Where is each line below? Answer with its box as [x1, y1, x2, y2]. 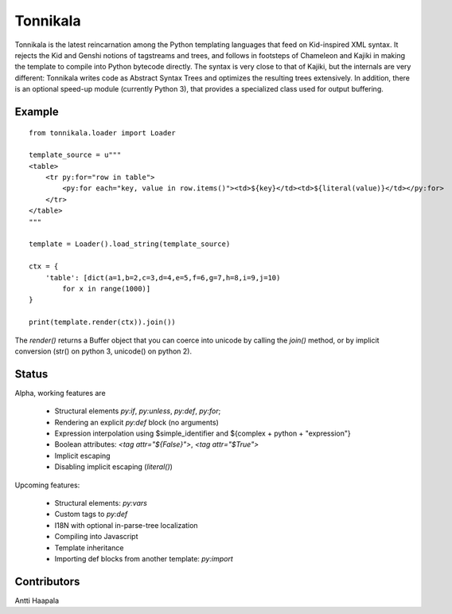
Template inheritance [54, 542, 124, 553]
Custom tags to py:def [54, 510, 128, 519]
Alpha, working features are [14, 388, 107, 397]
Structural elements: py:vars [54, 498, 147, 507]
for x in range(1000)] [62, 284, 151, 293]
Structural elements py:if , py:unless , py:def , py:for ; [54, 406, 221, 416]
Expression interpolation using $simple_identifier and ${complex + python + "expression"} [54, 428, 351, 438]
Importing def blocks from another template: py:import [54, 553, 234, 563]
